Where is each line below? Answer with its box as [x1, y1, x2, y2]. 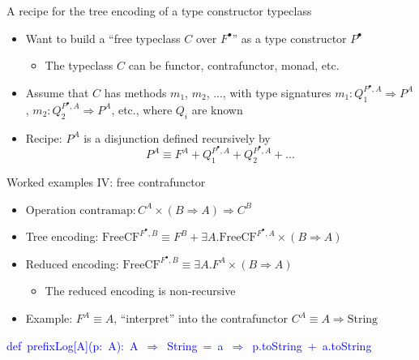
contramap [79, 204, 133, 216]
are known [191, 101, 243, 118]
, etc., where [111, 101, 173, 118]
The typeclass [45, 57, 113, 74]
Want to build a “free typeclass [25, 29, 181, 46]
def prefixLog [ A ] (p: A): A [6, 336, 139, 354]
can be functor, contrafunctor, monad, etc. [128, 57, 340, 74]
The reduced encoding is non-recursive [45, 282, 236, 299]
